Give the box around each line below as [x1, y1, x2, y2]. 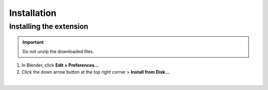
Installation [9, 7, 57, 18]
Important [22, 39, 44, 45]
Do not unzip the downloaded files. [22, 48, 94, 54]
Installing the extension [9, 22, 89, 31]
